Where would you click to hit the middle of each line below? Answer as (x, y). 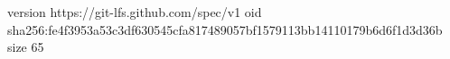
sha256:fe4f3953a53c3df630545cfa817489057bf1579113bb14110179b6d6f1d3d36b (225, 29)
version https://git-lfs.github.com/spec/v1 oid (135, 12)
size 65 (26, 47)
